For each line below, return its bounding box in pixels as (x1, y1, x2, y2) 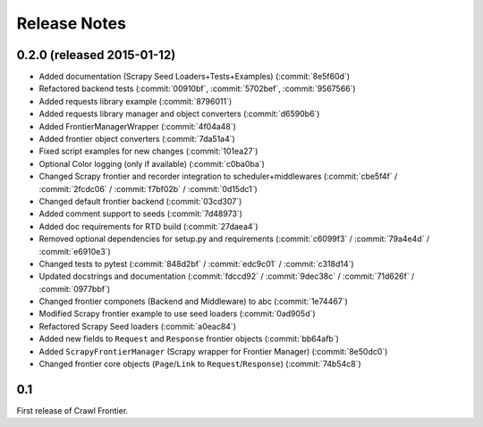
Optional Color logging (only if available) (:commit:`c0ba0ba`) (38, 158, 266, 169)
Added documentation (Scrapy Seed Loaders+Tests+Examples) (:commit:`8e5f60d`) (38, 71, 351, 82)
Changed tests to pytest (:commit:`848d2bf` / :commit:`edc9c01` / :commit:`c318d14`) (38, 258, 354, 269)
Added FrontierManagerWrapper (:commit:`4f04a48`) (38, 121, 237, 131)
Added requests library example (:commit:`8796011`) (38, 96, 233, 106)
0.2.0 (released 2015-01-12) (16, 47, 176, 63)
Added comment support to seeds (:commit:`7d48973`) (38, 208, 243, 219)
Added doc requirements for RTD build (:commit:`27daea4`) (38, 221, 258, 231)
